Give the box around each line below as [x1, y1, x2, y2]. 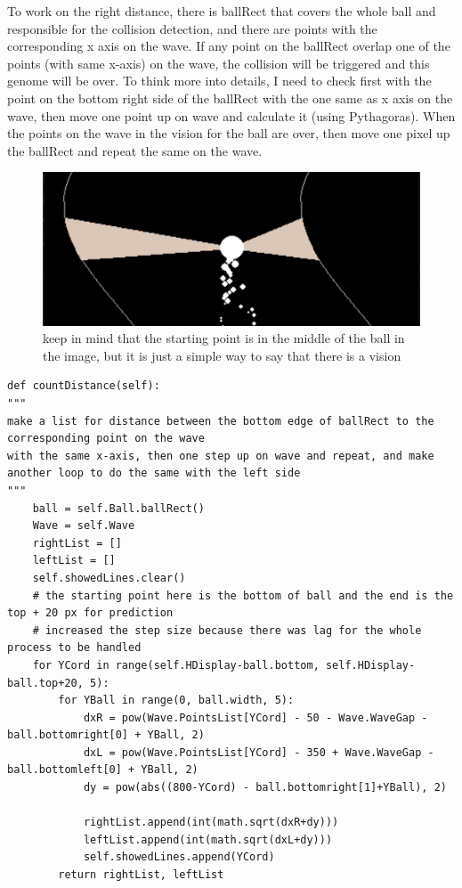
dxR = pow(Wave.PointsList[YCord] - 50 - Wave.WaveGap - [83, 711, 428, 724]
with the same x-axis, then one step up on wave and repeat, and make [7, 449, 434, 462]
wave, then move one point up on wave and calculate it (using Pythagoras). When [7, 106, 456, 125]
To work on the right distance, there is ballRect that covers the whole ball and [7, 2, 436, 20]
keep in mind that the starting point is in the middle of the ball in [43, 329, 405, 347]
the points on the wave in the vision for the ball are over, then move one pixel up [7, 124, 450, 143]
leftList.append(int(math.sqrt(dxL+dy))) [83, 833, 333, 846]
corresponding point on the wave [7, 432, 205, 445]
